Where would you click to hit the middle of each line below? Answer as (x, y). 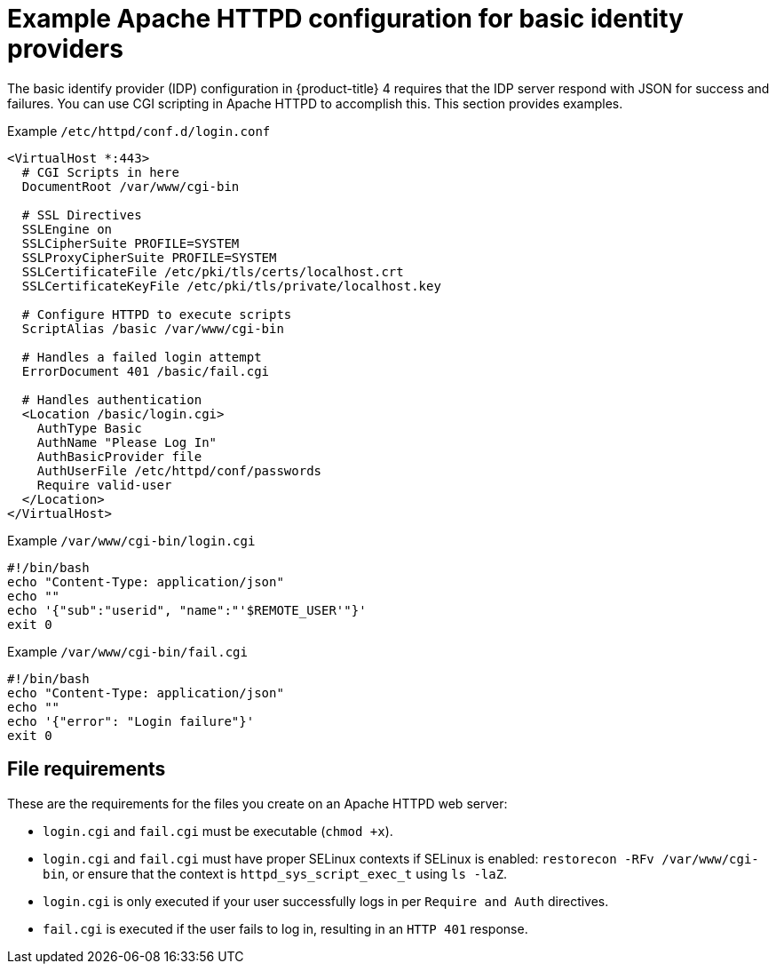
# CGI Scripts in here (100, 172)
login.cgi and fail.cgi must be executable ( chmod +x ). (218, 831)
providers (65, 49)
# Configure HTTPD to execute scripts (157, 314)
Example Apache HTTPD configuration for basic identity (345, 19)
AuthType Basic (89, 428)
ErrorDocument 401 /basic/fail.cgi (146, 371)
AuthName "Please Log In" (127, 442)
